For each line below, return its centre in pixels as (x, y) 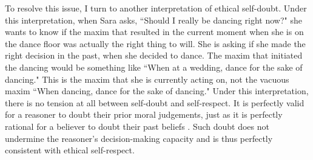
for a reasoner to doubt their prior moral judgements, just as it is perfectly (144, 114)
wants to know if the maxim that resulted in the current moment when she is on (154, 32)
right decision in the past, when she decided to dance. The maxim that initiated (154, 55)
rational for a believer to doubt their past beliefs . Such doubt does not (137, 126)
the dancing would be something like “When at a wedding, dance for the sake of (154, 67)
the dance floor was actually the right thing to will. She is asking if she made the (155, 43)
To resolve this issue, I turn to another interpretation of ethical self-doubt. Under (156, 8)
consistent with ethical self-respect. (70, 150)
